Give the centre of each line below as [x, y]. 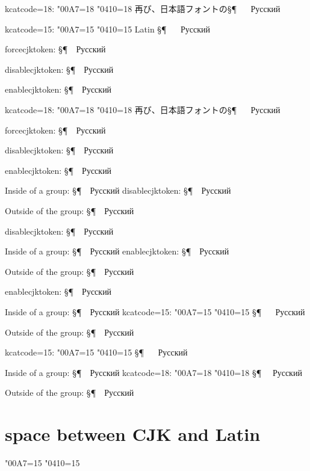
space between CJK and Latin [133, 434]
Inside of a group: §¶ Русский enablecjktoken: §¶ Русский [117, 251]
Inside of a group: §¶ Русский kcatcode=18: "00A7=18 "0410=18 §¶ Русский [153, 372]
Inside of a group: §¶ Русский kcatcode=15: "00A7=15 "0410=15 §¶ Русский [155, 311]
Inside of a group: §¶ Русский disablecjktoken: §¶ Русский [118, 190]
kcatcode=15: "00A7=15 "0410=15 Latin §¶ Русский [107, 29]
